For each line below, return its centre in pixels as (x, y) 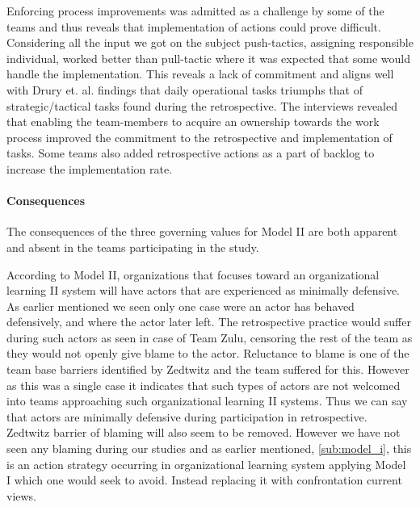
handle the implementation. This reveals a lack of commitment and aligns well (200, 74)
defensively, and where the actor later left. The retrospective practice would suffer (209, 322)
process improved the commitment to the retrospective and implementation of (199, 137)
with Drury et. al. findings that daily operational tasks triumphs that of (185, 89)
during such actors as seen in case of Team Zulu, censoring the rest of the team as (210, 337)
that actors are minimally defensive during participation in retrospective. (187, 416)
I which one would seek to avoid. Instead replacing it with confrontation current (204, 480)
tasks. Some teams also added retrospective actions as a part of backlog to (191, 153)
